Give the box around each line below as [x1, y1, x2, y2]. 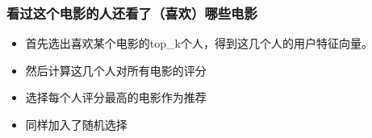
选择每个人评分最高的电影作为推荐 [25, 89, 207, 106]
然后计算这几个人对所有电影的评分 [25, 61, 207, 78]
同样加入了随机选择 [25, 116, 127, 132]
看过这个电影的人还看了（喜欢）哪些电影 [6, 2, 257, 23]
